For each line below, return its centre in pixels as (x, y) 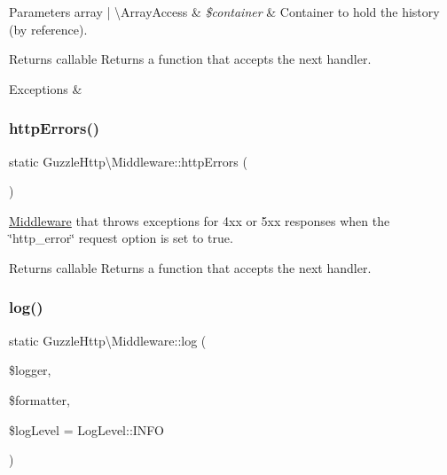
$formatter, (39, 399)
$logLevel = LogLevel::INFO (86, 429)
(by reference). (48, 29)
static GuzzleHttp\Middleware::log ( (108, 340)
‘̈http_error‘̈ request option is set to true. (121, 238)
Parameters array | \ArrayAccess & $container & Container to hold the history (224, 12)
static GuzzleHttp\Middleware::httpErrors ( (128, 161)
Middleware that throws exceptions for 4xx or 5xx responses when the (200, 220)
